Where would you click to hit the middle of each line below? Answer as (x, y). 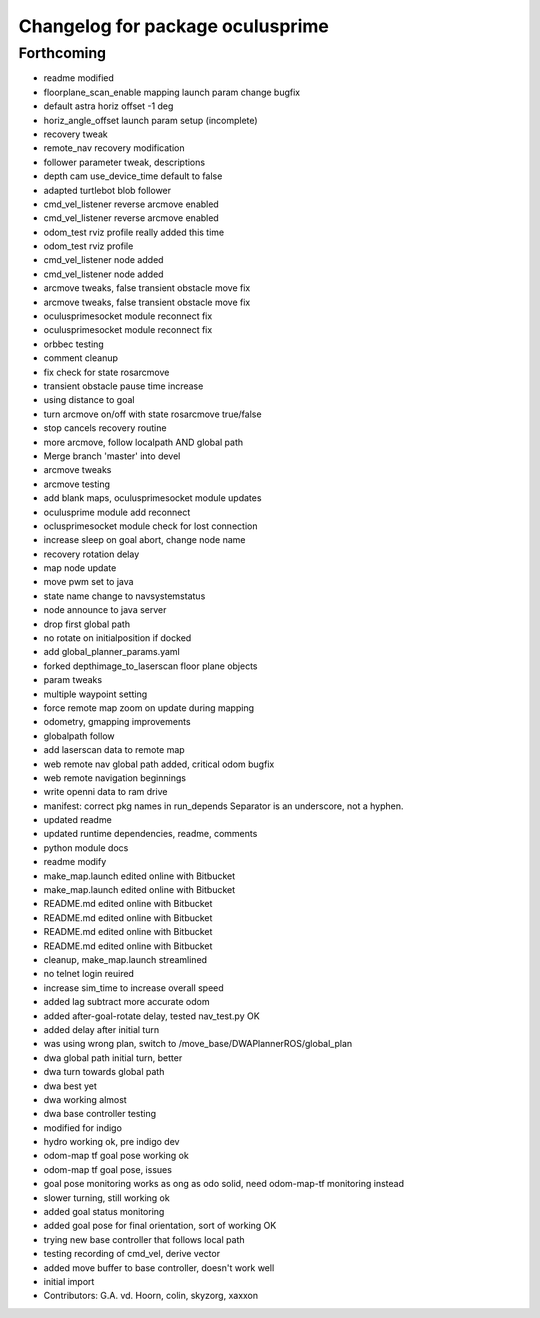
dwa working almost (85, 1099)
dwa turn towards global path (104, 1072)
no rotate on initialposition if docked (117, 638)
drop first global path (86, 624)
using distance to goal (89, 400)
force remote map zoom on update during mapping (149, 707)
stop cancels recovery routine (105, 428)
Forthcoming (62, 53)
